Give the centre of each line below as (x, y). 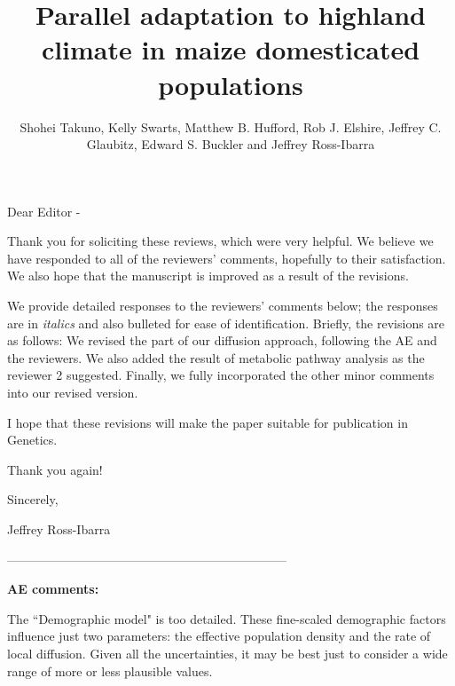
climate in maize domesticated (231, 49)
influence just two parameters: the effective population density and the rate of (219, 636)
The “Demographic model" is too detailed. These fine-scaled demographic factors (227, 618)
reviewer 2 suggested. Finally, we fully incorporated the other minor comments (221, 375)
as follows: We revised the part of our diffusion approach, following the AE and (222, 340)
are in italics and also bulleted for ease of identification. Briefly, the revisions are (226, 323)
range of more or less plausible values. (110, 670)
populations (231, 84)
